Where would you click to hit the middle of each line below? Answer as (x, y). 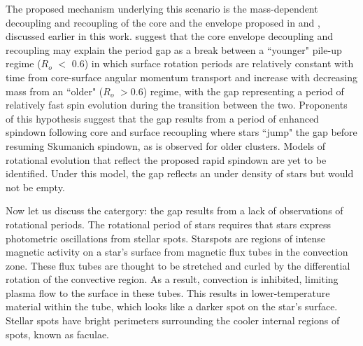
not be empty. (35, 187)
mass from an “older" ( (55, 91)
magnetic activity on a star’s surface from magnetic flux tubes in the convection (177, 252)
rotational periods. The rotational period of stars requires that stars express (168, 224)
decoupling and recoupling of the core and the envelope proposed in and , (163, 22)
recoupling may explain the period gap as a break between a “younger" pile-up (174, 49)
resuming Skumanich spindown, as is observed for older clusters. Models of (165, 145)
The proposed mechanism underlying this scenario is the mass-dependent (162, 8)
